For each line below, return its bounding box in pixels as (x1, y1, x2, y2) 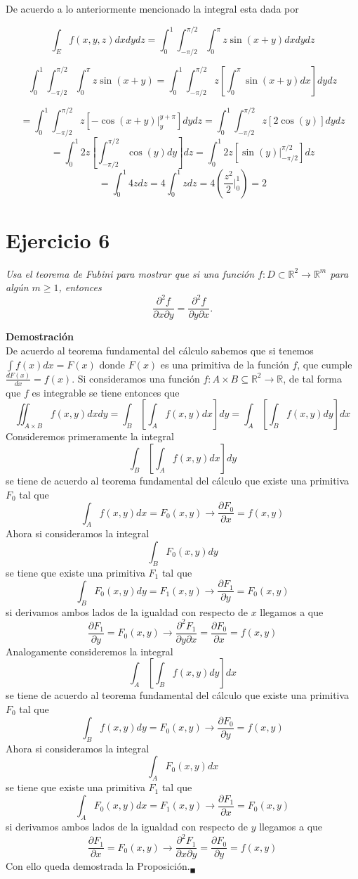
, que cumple (297, 357, 352, 371)
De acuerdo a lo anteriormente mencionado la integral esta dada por (6, 1, 299, 15)
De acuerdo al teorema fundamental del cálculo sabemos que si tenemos (6, 343, 314, 358)
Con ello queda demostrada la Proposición (6, 859, 187, 873)
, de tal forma (283, 371, 342, 385)
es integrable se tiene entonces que (32, 385, 180, 399)
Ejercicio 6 (6, 225, 110, 254)
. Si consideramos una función (72, 371, 200, 385)
